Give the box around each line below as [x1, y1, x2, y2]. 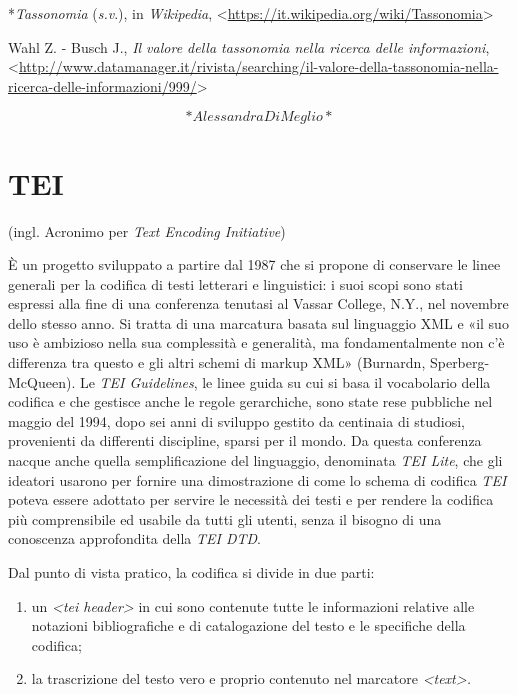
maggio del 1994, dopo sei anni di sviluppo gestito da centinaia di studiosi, [8, 410, 465, 431]
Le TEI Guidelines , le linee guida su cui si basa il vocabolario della [79, 371, 491, 392]
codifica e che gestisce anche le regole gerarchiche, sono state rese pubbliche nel [8, 391, 493, 412]
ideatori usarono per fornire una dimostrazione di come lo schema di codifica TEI [8, 469, 507, 490]
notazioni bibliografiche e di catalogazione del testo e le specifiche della [31, 615, 466, 636]
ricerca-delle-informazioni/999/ [8, 75, 197, 96]
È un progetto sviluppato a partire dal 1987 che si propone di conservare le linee [8, 254, 501, 275]
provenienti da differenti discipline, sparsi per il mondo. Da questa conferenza [8, 430, 482, 451]
